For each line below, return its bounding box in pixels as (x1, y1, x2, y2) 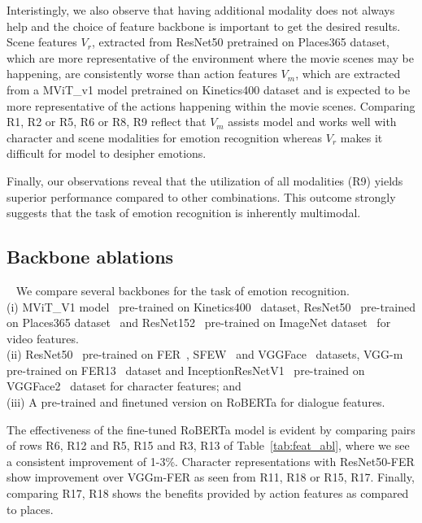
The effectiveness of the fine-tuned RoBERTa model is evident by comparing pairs (7, 421, 415, 438)
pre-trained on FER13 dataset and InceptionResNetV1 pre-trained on (7, 361, 365, 378)
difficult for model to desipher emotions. (7, 145, 207, 162)
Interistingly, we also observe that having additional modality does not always (7, 2, 395, 18)
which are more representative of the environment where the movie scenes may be (7, 49, 414, 66)
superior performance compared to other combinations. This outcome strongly (7, 188, 396, 205)
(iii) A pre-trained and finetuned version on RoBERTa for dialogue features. (7, 394, 385, 411)
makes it (340, 129, 383, 146)
